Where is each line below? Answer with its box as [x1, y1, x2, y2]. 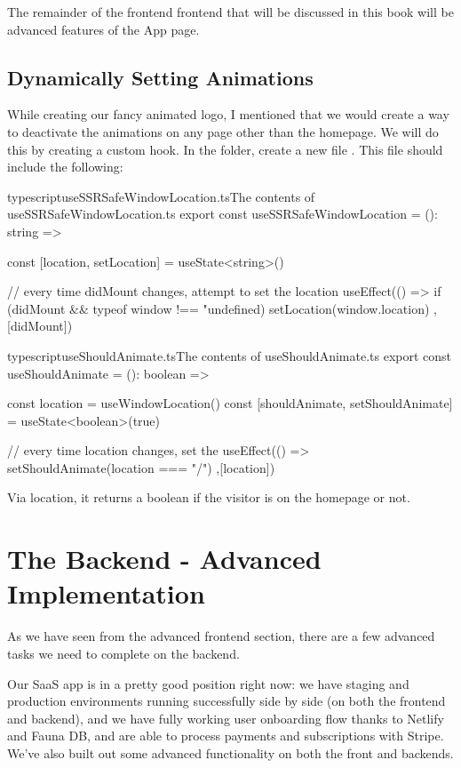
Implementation [7, 575, 205, 612]
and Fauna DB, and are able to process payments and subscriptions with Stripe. [7, 726, 444, 745]
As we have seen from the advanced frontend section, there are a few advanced [7, 627, 435, 645]
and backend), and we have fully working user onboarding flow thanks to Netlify [7, 708, 444, 727]
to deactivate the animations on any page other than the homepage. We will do [7, 122, 439, 140]
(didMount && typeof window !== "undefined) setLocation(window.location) [7, 299, 430, 317]
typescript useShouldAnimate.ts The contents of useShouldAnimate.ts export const [7, 346, 452, 364]
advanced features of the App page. [7, 20, 200, 38]
